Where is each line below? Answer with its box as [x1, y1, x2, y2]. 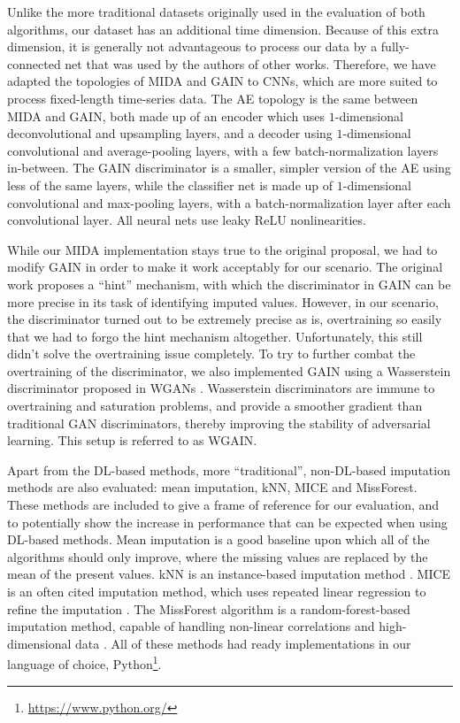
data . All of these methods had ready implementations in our [75, 634, 411, 652]
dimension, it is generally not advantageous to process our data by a [7, 37, 378, 56]
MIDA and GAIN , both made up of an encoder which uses [7, 106, 326, 125]
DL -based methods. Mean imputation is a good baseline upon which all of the [7, 530, 430, 549]
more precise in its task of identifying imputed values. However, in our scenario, [7, 292, 439, 311]
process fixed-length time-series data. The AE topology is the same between [7, 88, 418, 107]
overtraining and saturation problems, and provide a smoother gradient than [7, 396, 423, 415]
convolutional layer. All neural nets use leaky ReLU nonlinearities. [7, 211, 366, 229]
